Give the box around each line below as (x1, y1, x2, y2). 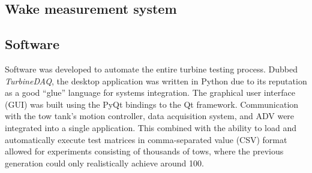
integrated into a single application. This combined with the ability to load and (5, 121, 296, 133)
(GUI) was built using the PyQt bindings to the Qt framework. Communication (5, 98, 299, 110)
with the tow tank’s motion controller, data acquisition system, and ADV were (5, 110, 295, 122)
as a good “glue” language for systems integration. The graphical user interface (5, 86, 295, 99)
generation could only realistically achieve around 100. (5, 156, 204, 169)
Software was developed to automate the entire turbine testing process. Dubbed (5, 62, 298, 75)
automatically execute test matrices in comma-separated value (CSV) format (5, 133, 287, 145)
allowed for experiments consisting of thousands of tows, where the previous (5, 145, 284, 157)
